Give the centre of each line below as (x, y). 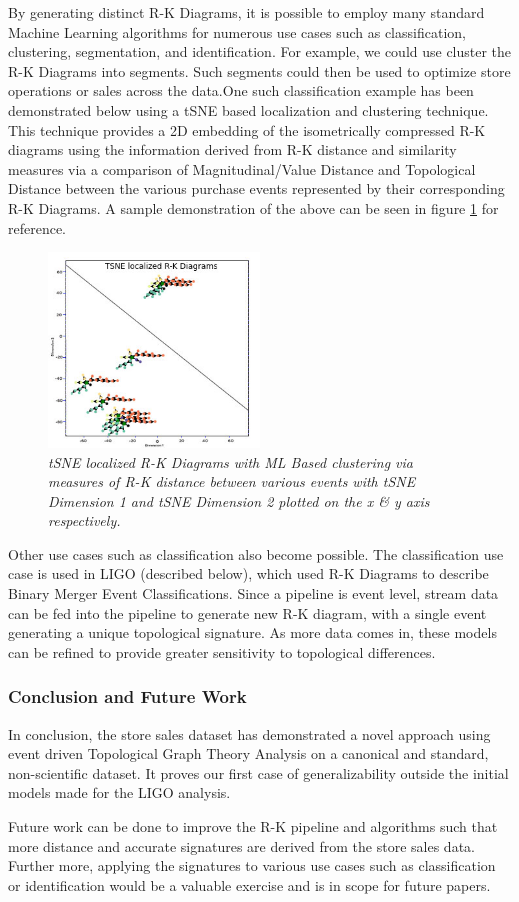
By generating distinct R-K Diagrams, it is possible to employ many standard (246, 12)
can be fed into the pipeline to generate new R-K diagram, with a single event (247, 612)
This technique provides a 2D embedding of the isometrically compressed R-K (247, 129)
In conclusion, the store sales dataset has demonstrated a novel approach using (249, 733)
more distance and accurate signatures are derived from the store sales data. (241, 845)
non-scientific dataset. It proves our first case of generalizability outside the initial (258, 772)
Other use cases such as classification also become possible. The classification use (256, 553)
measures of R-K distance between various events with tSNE (232, 481)
